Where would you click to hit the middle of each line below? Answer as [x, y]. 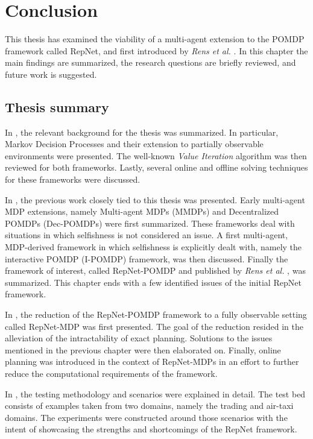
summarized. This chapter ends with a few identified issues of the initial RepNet [153, 282]
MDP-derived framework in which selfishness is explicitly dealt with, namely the [153, 247]
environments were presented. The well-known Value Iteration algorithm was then [156, 155]
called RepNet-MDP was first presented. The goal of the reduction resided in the [154, 326]
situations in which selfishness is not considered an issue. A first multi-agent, [147, 235]
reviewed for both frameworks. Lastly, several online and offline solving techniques [156, 167]
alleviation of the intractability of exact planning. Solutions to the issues [139, 338]
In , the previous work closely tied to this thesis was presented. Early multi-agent [155, 199]
